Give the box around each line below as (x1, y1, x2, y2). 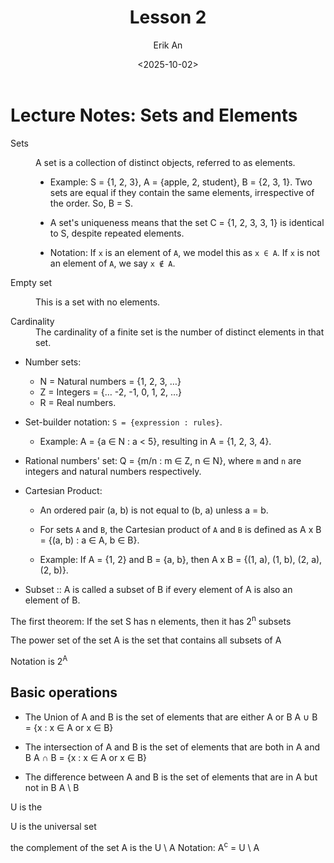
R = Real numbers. (39, 396, 117, 408)
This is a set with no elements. (35, 296, 161, 308)
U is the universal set (10, 820, 97, 832)
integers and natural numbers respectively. (24, 465, 202, 477)
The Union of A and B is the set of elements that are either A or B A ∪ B (24, 711, 318, 723)
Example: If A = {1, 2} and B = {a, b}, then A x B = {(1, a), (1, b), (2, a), (39, 553, 323, 565)
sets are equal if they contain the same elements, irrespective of (49, 186, 315, 198)
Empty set (10, 276, 53, 288)
